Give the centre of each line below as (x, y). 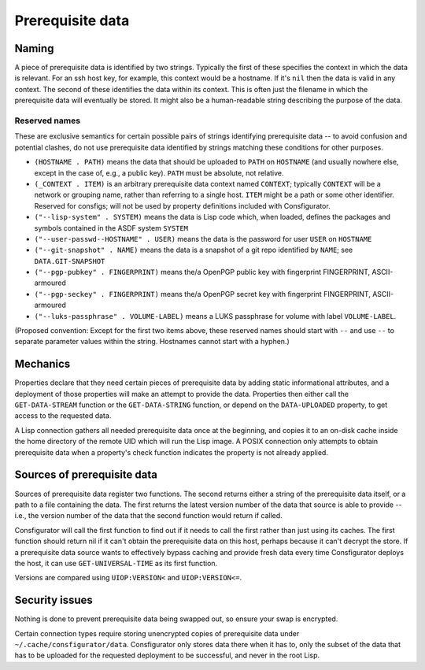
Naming (34, 48)
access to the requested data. (63, 416)
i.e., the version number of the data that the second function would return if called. (148, 516)
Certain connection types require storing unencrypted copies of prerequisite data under (157, 633)
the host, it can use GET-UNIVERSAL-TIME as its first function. (116, 563)
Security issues (54, 600)
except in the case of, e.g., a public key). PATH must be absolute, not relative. (159, 172)
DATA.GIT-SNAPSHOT (70, 261)
